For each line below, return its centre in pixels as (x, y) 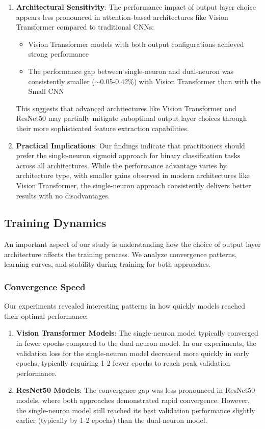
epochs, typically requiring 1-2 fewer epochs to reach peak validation (123, 363)
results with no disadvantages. (63, 195)
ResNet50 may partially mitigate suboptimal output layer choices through (131, 118)
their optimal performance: (46, 316)
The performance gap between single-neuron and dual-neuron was (131, 71)
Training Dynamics (55, 223)
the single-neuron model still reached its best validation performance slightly (136, 410)
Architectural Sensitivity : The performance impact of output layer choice (136, 7)
